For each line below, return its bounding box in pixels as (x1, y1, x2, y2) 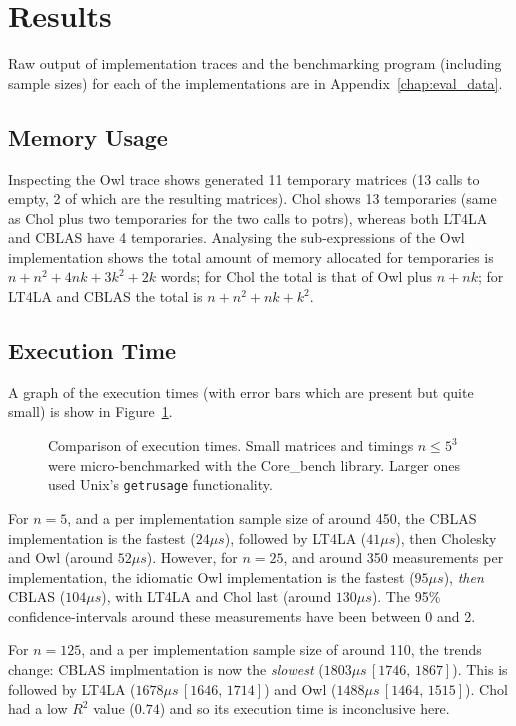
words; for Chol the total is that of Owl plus (160, 266, 433, 287)
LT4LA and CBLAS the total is (8, 286, 203, 307)
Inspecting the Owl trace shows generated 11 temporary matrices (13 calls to (8, 168, 480, 189)
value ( (93, 698, 135, 719)
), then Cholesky (395, 527, 497, 548)
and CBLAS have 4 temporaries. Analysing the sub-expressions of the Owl (8, 227, 465, 248)
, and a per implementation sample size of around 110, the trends (81, 639, 482, 660)
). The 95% (371, 586, 441, 607)
